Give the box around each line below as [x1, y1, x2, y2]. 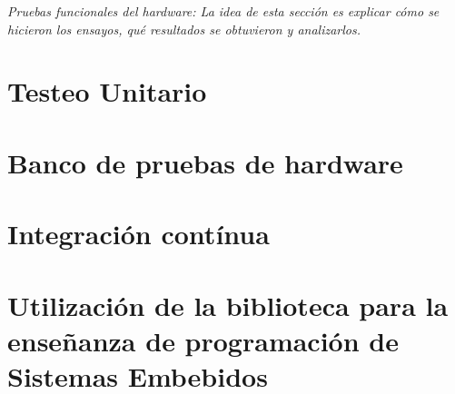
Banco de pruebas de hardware [7, 143, 403, 181]
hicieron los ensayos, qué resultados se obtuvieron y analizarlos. [7, 19, 361, 38]
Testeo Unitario [7, 73, 207, 110]
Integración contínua [7, 215, 270, 252]
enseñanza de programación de [7, 321, 399, 359]
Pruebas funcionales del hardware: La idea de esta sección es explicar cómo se [7, 2, 440, 20]
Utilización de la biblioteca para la [7, 286, 449, 323]
